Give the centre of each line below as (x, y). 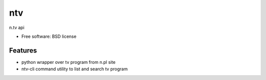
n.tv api (17, 27)
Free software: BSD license (49, 36)
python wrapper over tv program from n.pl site (68, 62)
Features (23, 50)
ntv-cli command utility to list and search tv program (75, 69)
